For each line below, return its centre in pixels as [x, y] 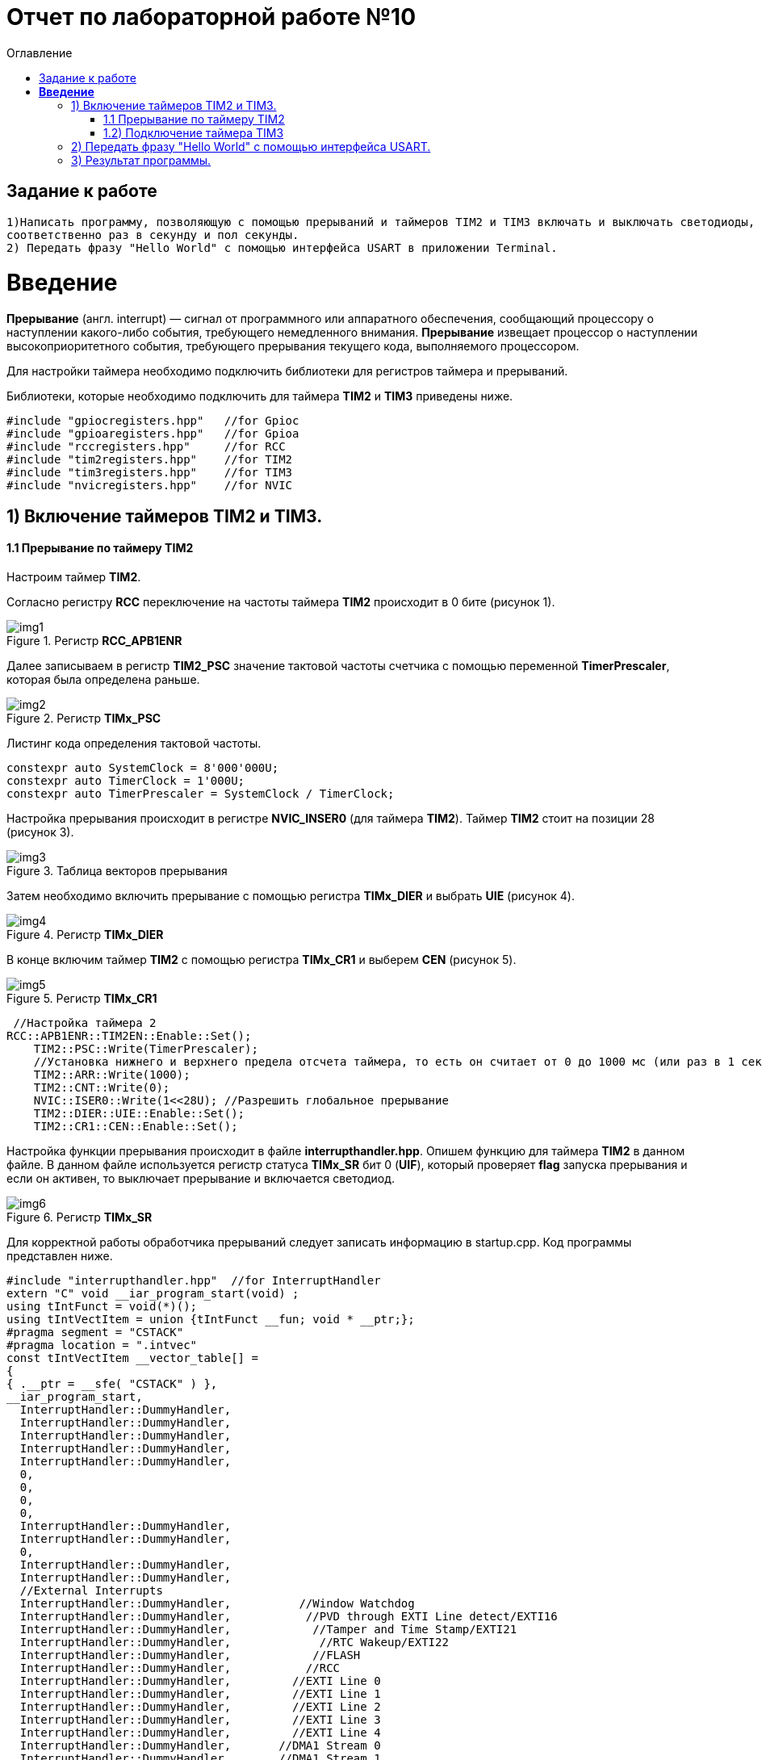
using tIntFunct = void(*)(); [102, 1306]
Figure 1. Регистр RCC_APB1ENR [94, 640]
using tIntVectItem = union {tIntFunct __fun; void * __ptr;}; [211, 1319]
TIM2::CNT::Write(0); [102, 1087]
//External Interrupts [91, 1590]
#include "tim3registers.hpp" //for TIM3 [150, 473]
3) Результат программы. [141, 160]
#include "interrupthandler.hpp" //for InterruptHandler [194, 1280]
